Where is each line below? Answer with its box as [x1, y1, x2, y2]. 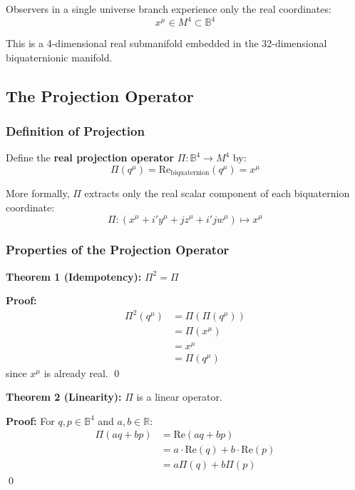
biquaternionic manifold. [6, 49, 113, 64]
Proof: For [6, 413, 55, 428]
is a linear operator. [136, 389, 222, 404]
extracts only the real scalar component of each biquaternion [84, 186, 350, 201]
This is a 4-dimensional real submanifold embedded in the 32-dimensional [6, 36, 327, 51]
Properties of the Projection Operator [6, 241, 230, 259]
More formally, [6, 186, 70, 201]
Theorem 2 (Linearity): [6, 389, 122, 404]
